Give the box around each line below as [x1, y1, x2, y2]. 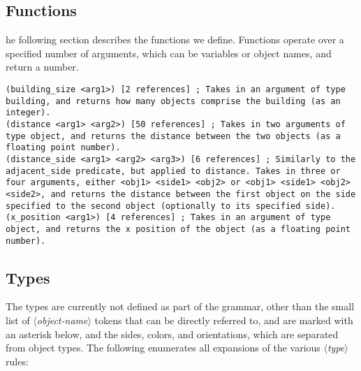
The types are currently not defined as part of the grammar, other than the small [6, 299, 355, 314]
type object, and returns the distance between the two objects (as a [6, 131, 341, 141]
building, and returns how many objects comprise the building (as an [6, 96, 341, 106]
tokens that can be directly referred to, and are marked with [94, 312, 353, 327]
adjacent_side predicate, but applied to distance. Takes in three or [6, 166, 341, 176]
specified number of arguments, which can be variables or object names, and [6, 45, 332, 60]
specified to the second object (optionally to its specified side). [6, 201, 336, 211]
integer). [6, 108, 51, 118]
